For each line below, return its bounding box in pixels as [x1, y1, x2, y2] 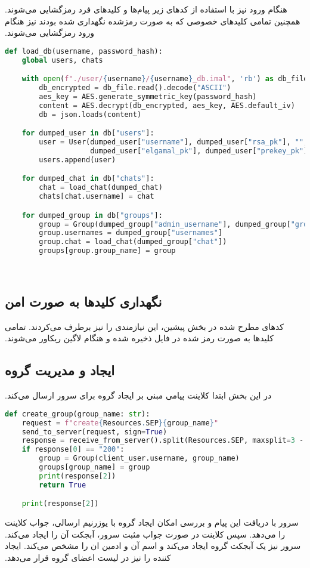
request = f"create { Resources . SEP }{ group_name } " [21, 418, 219, 427]
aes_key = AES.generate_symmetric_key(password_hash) [39, 92, 257, 101]
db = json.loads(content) [39, 110, 142, 119]
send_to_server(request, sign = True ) [21, 427, 168, 436]
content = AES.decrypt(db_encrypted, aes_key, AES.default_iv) [39, 101, 295, 110]
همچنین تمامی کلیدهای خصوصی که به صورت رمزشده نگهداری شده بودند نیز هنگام [5, 14, 300, 27]
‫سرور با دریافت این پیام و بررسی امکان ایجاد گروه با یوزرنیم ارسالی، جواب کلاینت [5, 516, 299, 529]
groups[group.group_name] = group [39, 246, 176, 255]
